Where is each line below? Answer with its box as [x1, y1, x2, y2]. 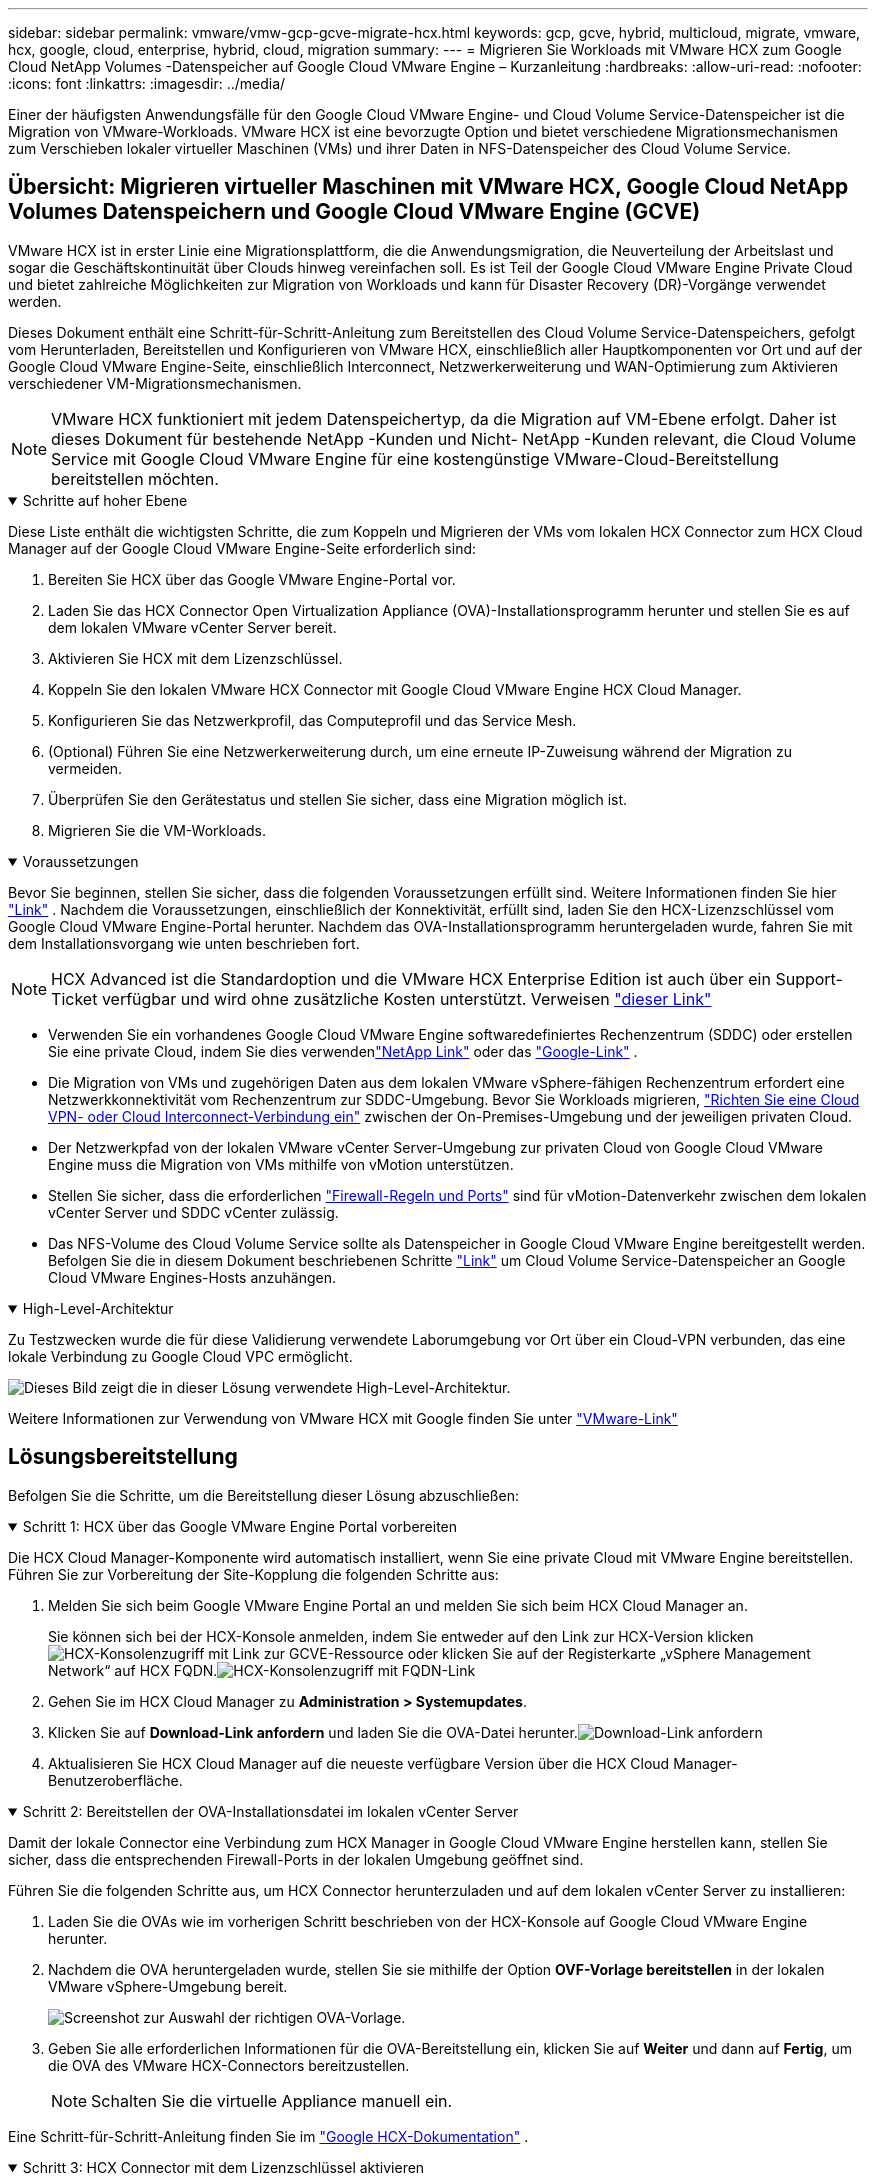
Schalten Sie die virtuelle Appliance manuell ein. [91, 2090, 453, 2111]
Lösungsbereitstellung [8, 1444, 238, 1470]
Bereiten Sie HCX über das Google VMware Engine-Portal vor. [48, 570, 456, 588]
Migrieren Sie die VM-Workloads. [48, 821, 266, 839]
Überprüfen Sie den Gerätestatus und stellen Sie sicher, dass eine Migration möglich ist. [48, 790, 628, 808]
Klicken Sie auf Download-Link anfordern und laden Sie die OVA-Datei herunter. [48, 1723, 578, 1741]
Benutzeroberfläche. [48, 1771, 183, 1789]
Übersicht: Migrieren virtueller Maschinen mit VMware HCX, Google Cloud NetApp [8, 174, 849, 200]
